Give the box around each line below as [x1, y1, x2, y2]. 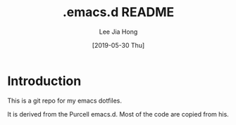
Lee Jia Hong [99, 27, 138, 36]
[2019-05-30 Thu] [92, 41, 145, 49]
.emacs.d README [62, 4, 175, 20]
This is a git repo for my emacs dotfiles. [7, 96, 122, 105]
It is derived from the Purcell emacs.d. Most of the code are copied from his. [7, 110, 229, 118]
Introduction [7, 73, 82, 88]
